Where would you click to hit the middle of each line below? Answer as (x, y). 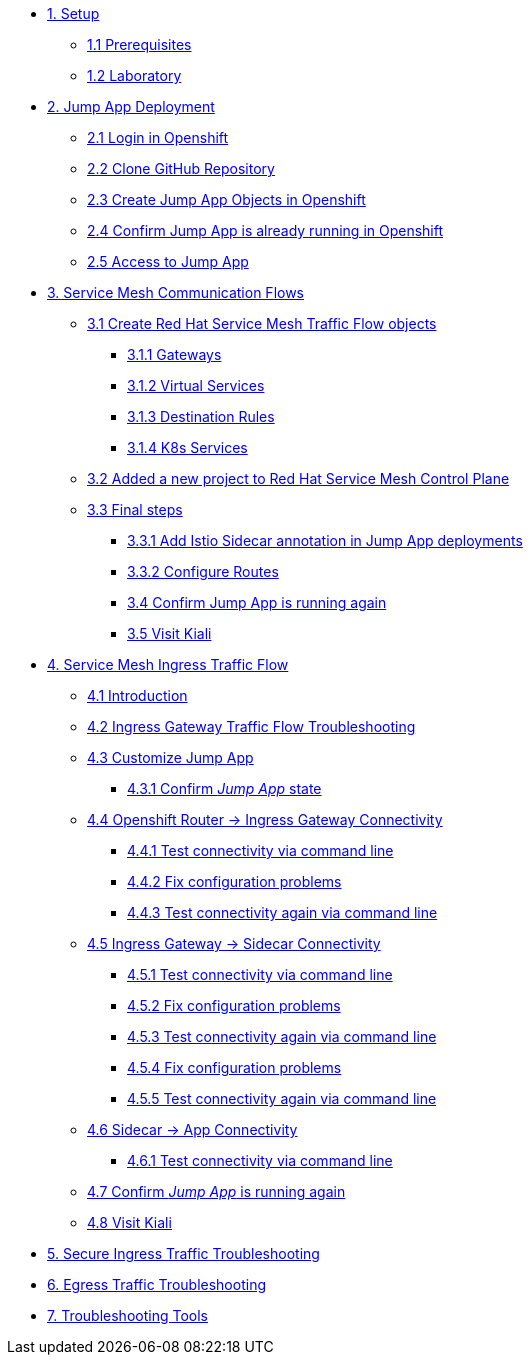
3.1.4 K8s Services (187, 447)
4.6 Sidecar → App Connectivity (192, 1129)
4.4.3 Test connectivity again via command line (282, 912)
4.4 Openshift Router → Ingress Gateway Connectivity (265, 819)
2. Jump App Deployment (131, 106)
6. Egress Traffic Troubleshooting (156, 1284)
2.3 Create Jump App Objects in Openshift (226, 199)
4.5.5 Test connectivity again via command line (282, 1098)
